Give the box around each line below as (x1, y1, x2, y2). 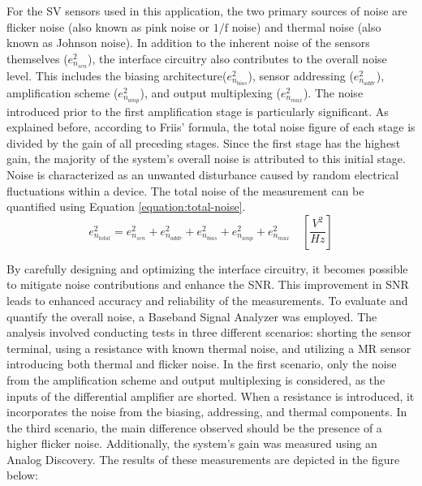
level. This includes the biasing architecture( (6, 67, 227, 84)
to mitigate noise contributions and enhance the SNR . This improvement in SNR (6, 276, 409, 293)
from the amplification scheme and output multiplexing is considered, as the (6, 371, 385, 388)
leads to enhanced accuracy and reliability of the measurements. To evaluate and (6, 291, 408, 308)
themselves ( (6, 49, 68, 67)
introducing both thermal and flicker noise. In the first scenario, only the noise (6, 355, 397, 372)
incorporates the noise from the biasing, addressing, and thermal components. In (6, 403, 407, 420)
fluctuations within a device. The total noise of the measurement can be (6, 182, 364, 199)
